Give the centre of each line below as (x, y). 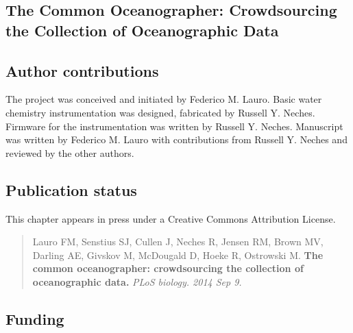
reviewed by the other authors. (70, 152)
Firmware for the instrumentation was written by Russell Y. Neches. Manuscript (174, 126)
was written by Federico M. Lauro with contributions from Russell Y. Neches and (176, 139)
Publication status (71, 189)
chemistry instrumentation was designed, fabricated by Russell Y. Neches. (160, 112)
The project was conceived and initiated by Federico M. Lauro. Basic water (164, 99)
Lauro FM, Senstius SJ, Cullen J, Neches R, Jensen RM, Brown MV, (178, 242)
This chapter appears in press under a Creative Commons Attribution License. (171, 218)
